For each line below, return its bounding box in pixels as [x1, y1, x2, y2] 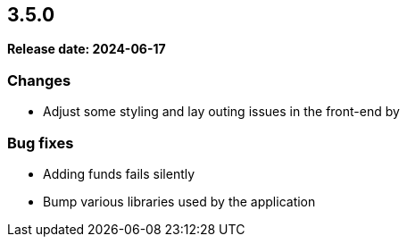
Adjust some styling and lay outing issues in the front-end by [43, 104, 400, 120]
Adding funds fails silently [43, 165, 195, 181]
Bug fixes [7, 133, 74, 152]
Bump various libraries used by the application [43, 193, 316, 209]
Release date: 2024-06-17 [7, 41, 166, 57]
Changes [7, 71, 71, 89]
